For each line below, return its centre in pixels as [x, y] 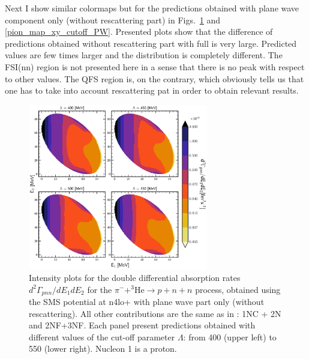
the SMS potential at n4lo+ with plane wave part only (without [147, 301]
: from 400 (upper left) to [230, 336]
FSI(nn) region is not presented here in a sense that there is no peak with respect [155, 66]
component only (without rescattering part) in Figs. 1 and [113, 20]
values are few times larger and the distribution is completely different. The [144, 55]
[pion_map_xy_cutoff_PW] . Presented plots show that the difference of [139, 32]
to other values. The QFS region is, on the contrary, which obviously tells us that [154, 78]
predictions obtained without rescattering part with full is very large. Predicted [151, 43]
